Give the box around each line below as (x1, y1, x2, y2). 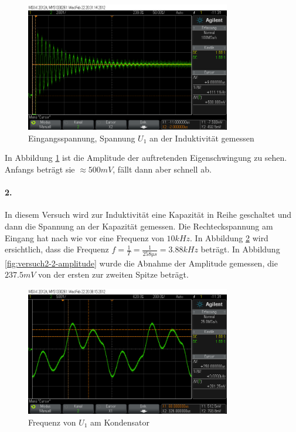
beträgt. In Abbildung (200, 243, 280, 255)
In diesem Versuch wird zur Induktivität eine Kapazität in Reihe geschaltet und (5, 208, 291, 221)
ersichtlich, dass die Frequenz (5, 243, 109, 255)
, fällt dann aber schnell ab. (113, 163, 212, 176)
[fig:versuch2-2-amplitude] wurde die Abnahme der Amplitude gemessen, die (5, 256, 278, 269)
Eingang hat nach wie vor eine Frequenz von (5, 231, 164, 244)
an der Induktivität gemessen (149, 131, 254, 144)
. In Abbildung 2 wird (190, 231, 268, 244)
